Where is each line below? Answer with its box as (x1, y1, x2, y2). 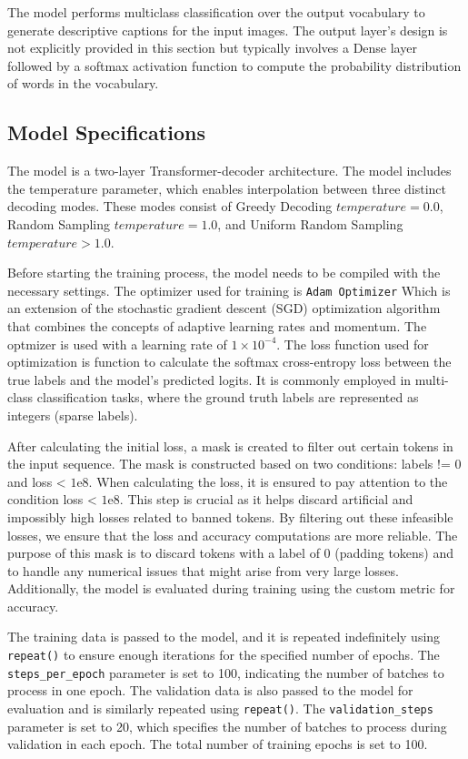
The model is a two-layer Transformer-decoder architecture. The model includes (7, 161, 452, 180)
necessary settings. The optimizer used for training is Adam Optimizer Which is (7, 280, 451, 299)
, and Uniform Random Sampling (217, 214, 403, 233)
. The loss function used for (276, 334, 429, 353)
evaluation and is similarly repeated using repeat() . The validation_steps (7, 698, 433, 717)
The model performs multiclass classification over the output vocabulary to (7, 3, 425, 21)
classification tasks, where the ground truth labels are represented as (36, 388, 419, 407)
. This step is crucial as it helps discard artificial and (119, 490, 413, 509)
